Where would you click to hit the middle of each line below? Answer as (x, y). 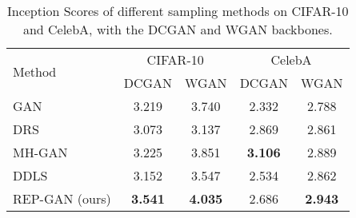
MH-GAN (40, 152)
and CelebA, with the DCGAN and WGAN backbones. (178, 29)
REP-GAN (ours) (62, 198)
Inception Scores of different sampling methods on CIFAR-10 (178, 11)
